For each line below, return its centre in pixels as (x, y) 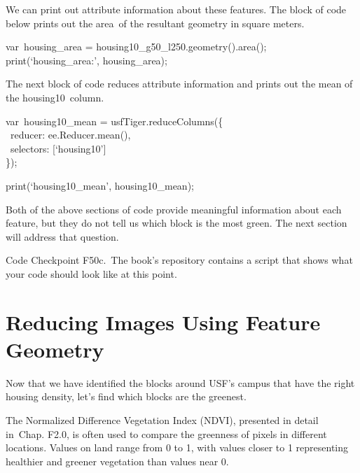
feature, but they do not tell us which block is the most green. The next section (176, 223)
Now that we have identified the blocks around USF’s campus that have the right (180, 382)
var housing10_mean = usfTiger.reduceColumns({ (115, 121)
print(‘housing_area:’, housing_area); (86, 60)
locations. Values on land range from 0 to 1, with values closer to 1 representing (177, 447)
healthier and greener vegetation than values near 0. (117, 461)
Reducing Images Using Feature (163, 322)
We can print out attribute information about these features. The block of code (176, 9)
